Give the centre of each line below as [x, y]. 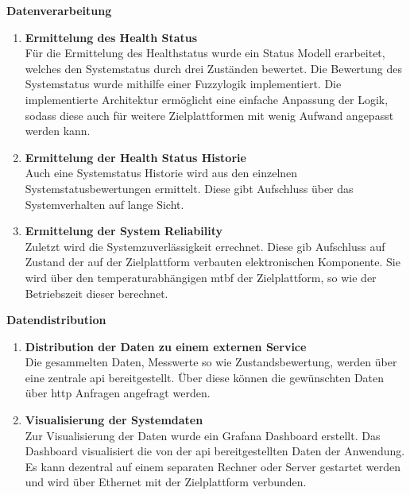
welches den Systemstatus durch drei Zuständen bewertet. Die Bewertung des [214, 68]
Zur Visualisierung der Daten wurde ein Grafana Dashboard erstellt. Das [203, 435]
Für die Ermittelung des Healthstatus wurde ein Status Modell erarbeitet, [205, 53]
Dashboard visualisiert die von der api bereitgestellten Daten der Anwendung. [215, 451]
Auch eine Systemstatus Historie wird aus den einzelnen [161, 173]
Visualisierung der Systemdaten [114, 420]
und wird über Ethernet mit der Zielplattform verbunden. [166, 482]
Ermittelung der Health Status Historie [135, 157]
